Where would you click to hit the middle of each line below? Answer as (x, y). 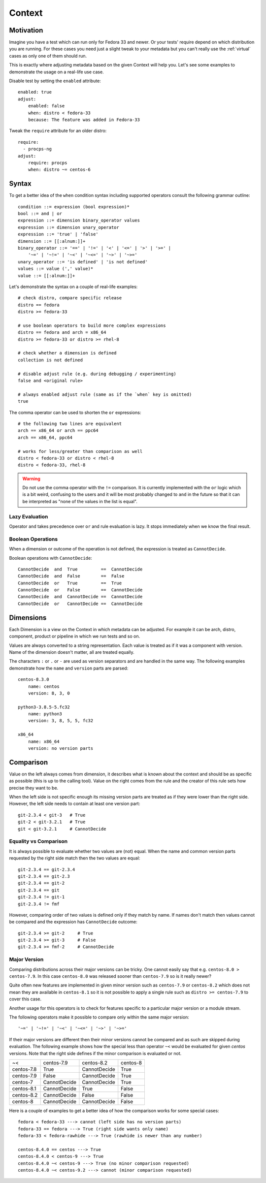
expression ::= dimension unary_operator (68, 227)
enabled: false (46, 106)
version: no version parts (61, 749)
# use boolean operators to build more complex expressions (92, 325)
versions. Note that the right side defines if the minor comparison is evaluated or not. (95, 1053)
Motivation (26, 30)
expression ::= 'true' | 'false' (58, 234)
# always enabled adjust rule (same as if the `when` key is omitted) (105, 394)
